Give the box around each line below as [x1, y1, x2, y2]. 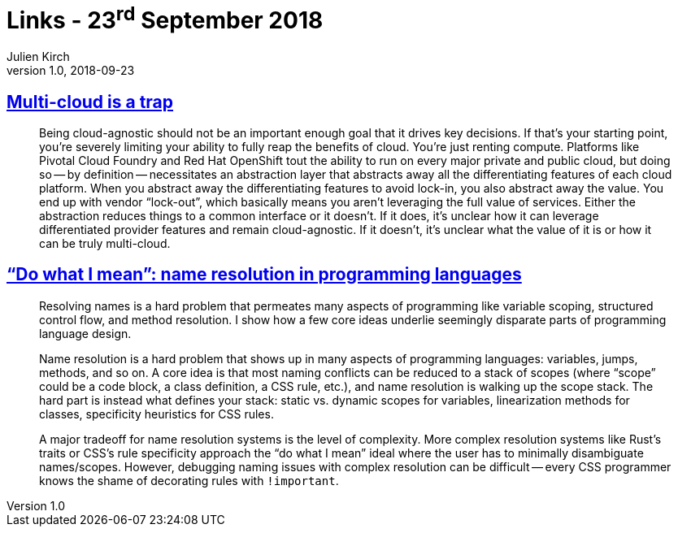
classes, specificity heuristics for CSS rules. [39, 406, 274, 421]
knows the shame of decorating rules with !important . [39, 473, 339, 487]
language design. [39, 326, 132, 340]
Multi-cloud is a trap [7, 91, 174, 112]
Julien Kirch [7, 50, 70, 64]
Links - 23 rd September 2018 [7, 2, 324, 35]
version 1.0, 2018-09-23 [7, 63, 135, 78]
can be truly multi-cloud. [39, 236, 171, 250]
